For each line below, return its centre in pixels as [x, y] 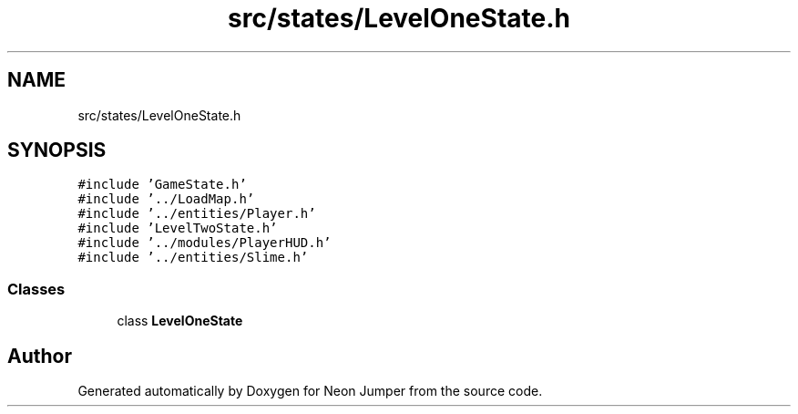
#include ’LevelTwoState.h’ [178, 228]
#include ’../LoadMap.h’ [166, 199]
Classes [36, 289]
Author [40, 356]
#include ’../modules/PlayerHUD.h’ [205, 243]
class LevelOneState [180, 321]
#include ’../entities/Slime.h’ [193, 258]
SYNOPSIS [57, 150]
